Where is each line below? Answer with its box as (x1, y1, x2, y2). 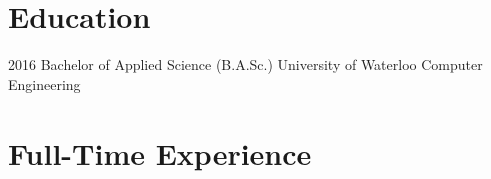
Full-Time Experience (8, 132, 312, 173)
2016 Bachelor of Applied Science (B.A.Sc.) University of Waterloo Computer (8, 54, 483, 75)
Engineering (8, 73, 81, 94)
